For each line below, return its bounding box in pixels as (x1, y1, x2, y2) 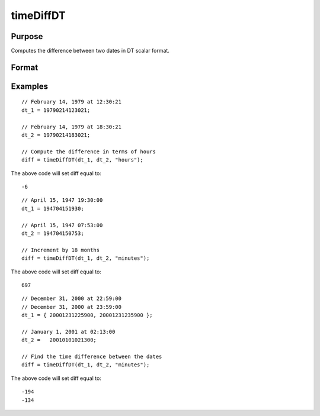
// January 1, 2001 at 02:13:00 (21, 328, 116, 335)
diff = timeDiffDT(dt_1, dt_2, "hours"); (21, 157, 143, 163)
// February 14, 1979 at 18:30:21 (21, 123, 121, 130)
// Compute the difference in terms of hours (21, 148, 156, 155)
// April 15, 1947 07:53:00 (21, 222, 103, 228)
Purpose (11, 31, 43, 41)
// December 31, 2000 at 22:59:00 (21, 295, 121, 302)
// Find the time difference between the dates (21, 353, 162, 360)
